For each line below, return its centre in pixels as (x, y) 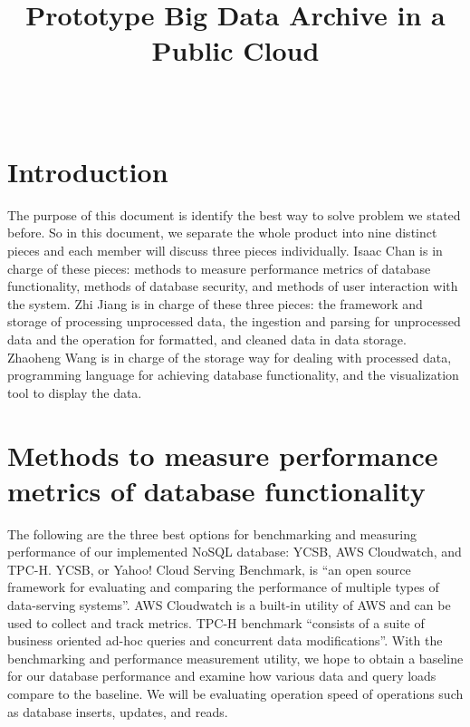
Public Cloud (235, 50)
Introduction (88, 171)
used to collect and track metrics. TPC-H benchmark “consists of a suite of (216, 622)
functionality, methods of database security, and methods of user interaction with (233, 286)
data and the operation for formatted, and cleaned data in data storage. (207, 339)
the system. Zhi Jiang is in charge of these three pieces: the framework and (215, 303)
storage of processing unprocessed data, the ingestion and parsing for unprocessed (234, 321)
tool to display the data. (75, 392)
